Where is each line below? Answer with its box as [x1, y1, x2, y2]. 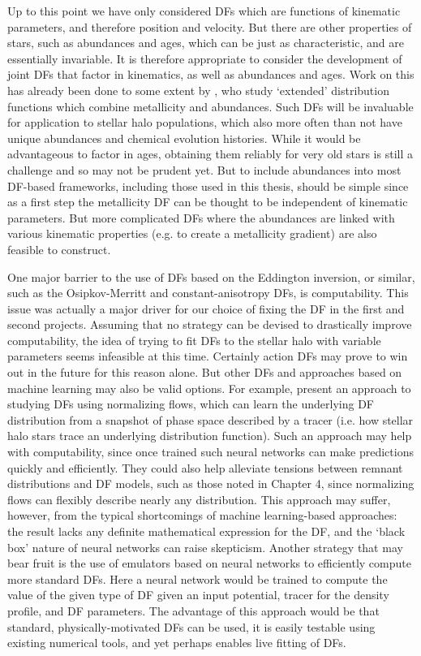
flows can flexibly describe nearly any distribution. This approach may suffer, [7, 490, 391, 507]
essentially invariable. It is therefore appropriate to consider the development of [7, 50, 402, 67]
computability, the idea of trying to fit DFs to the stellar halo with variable [7, 331, 381, 348]
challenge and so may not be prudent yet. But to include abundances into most [7, 161, 402, 178]
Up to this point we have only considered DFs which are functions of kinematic [7, 2, 401, 19]
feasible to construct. [7, 240, 111, 257]
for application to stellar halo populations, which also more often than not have [7, 114, 402, 131]
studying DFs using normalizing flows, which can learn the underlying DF [7, 395, 374, 412]
